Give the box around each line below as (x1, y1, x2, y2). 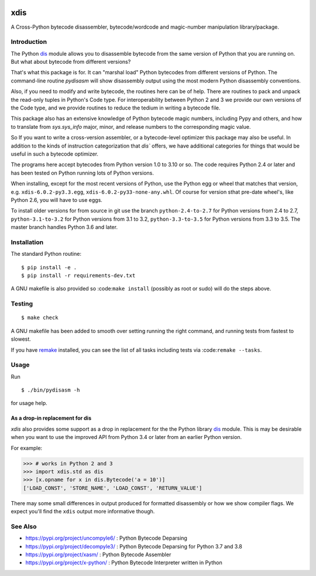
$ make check (21, 314, 59, 321)
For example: (11, 444, 43, 451)
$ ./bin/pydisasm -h (21, 387, 80, 393)
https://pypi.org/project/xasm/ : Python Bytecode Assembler (25, 551, 171, 558)
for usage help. (11, 400, 48, 407)
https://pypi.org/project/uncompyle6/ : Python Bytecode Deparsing (25, 534, 187, 541)
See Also (11, 522, 37, 530)
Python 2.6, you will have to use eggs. (11, 196, 102, 203)
